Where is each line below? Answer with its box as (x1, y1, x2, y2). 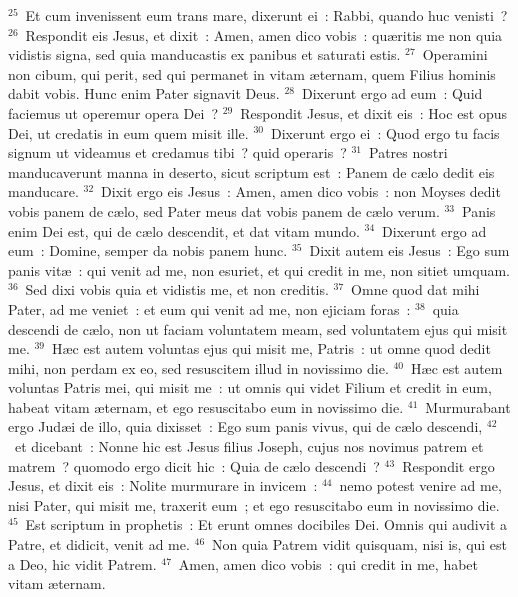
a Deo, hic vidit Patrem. (8, 553, 157, 574)
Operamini (422, 44, 488, 65)
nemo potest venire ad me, (339, 475, 502, 496)
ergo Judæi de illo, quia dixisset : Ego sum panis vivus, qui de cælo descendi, (8, 416, 483, 437)
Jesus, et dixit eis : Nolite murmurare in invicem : (8, 475, 318, 496)
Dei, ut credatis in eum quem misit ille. (8, 122, 249, 143)
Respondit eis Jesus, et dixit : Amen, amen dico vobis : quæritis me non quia (25, 24, 503, 45)
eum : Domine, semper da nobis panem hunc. (8, 240, 288, 261)
